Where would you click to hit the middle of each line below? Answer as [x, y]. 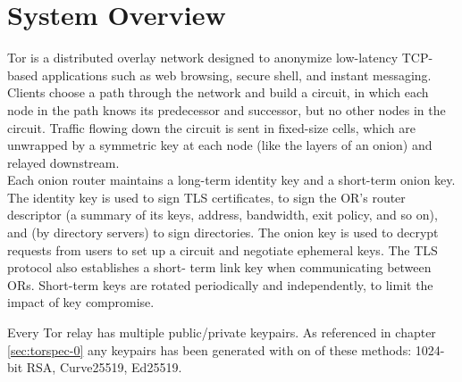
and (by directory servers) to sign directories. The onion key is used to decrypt [223, 233]
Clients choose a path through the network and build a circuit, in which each [218, 92]
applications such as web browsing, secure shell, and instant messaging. [236, 75]
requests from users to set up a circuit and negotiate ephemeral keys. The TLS [223, 249]
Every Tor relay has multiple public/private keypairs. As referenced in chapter [222, 332]
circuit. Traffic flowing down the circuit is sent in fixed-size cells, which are [211, 127]
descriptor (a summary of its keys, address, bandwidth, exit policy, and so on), [223, 215]
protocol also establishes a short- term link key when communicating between [219, 267]
